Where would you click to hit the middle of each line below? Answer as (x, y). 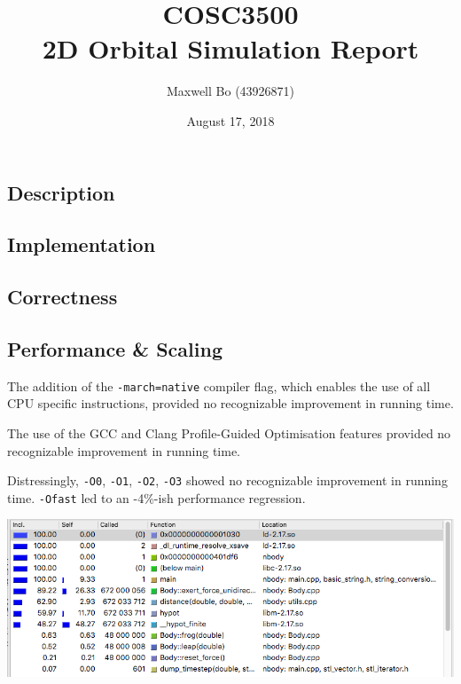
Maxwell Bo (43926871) (230, 91)
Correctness (63, 297)
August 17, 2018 (230, 120)
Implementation (82, 244)
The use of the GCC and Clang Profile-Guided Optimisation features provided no (229, 432)
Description (61, 192)
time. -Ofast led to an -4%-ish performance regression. (156, 497)
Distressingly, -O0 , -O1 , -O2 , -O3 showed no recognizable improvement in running (227, 480)
